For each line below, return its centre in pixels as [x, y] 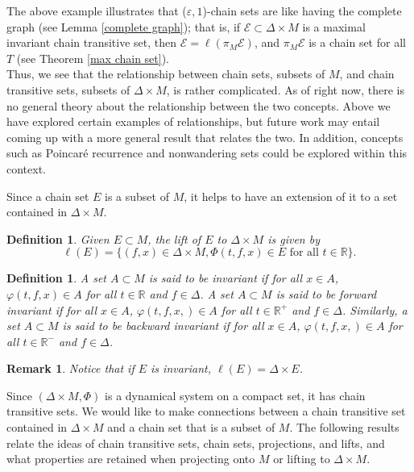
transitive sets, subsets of [68, 89]
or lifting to [302, 459]
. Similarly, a [375, 309]
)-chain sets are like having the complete [302, 10]
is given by [294, 238]
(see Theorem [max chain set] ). [93, 58]
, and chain [367, 74]
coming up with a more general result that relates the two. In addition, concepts [205, 137]
